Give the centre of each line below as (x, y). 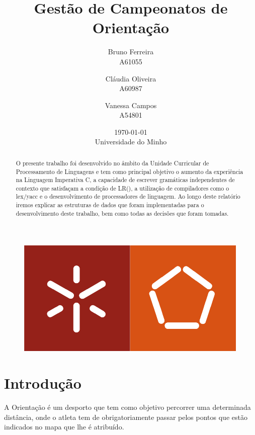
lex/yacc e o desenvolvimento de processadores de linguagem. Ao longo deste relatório (128, 196)
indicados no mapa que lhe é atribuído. (64, 427)
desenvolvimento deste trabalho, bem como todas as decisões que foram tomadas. (122, 213)
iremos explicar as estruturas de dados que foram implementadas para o (110, 205)
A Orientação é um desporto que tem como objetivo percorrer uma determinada (127, 407)
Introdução (43, 383)
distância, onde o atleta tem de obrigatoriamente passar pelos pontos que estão (126, 417)
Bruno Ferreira (131, 52)
